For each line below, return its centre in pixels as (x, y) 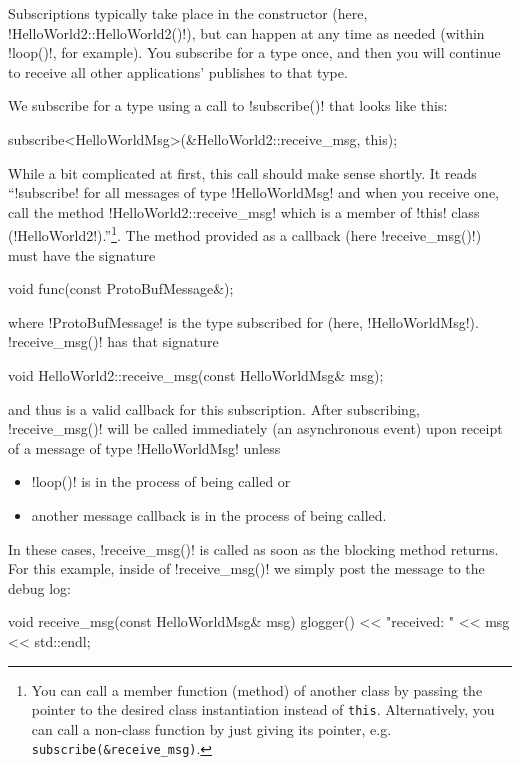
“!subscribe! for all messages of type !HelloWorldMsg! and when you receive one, (253, 192)
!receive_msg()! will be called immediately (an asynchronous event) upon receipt (255, 428)
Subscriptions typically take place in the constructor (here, (188, 13)
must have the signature (82, 254)
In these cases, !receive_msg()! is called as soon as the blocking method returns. (253, 548)
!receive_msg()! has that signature (113, 341)
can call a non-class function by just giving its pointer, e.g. (211, 728)
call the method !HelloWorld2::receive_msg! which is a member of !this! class (244, 211)
